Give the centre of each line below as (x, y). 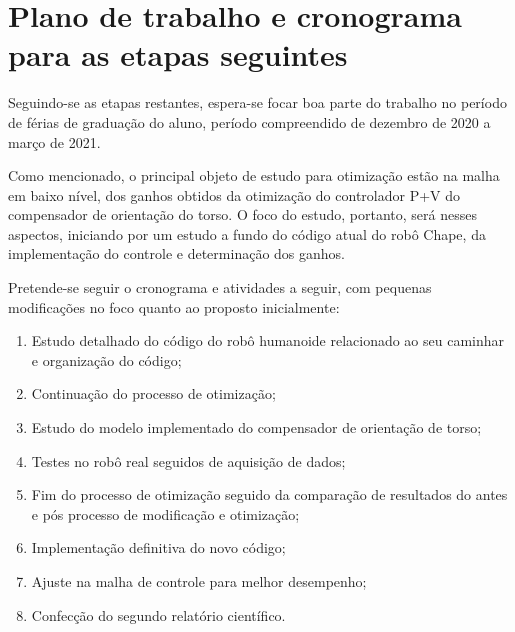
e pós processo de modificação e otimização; (165, 513)
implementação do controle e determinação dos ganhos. (176, 253)
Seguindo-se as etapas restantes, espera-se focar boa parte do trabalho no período (257, 102)
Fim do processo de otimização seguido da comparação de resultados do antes (269, 494)
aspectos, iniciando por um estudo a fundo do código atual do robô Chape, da (247, 233)
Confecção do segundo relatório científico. (158, 614)
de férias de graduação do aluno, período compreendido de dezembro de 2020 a (249, 121)
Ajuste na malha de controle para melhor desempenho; (199, 581)
